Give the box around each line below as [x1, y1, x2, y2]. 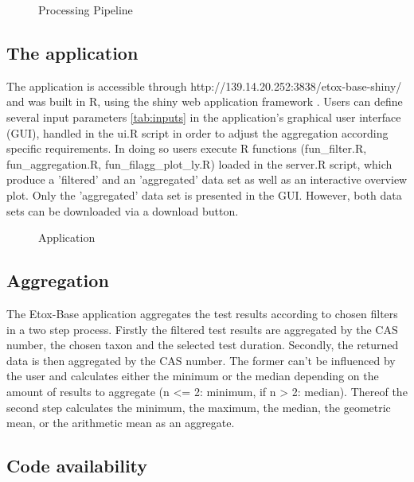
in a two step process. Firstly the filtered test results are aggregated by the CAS [6, 321, 398, 337]
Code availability [6, 453, 148, 478]
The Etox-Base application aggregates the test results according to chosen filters [6, 305, 398, 321]
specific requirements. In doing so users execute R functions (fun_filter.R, [6, 140, 367, 157]
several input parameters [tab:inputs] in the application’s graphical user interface [6, 108, 401, 125]
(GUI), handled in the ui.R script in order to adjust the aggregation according [6, 124, 389, 141]
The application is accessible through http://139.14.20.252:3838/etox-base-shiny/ [6, 77, 402, 94]
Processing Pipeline [38, 2, 133, 17]
